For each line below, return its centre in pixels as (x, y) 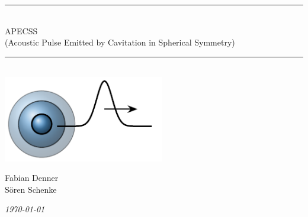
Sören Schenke (31, 189)
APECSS (21, 30)
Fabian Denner (32, 178)
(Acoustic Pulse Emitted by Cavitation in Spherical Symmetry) (120, 42)
